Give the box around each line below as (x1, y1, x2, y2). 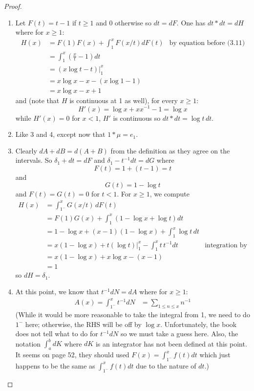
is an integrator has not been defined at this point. (95, 338, 247, 348)
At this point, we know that (15, 286, 99, 297)
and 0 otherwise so (96, 17, 151, 27)
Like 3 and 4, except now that (15, 129, 106, 139)
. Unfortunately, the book (160, 319, 237, 329)
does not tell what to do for (15, 328, 98, 339)
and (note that (15, 95, 60, 105)
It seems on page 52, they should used (15, 349, 129, 360)
